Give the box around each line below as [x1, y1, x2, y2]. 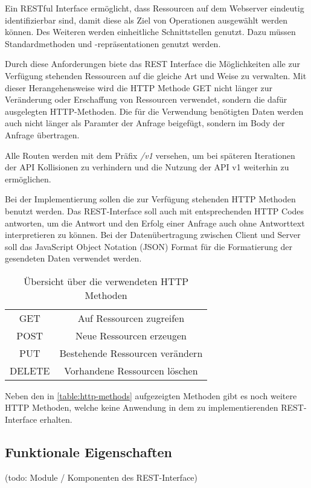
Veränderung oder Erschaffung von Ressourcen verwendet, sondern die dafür [5, 93, 287, 106]
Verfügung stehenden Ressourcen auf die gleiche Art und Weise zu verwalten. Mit [5, 69, 307, 82]
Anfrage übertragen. [5, 128, 80, 141]
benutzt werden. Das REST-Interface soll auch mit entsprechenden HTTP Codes [5, 204, 304, 217]
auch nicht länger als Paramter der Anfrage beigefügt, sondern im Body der [5, 117, 285, 129]
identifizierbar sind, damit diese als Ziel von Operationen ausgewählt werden [5, 13, 287, 26]
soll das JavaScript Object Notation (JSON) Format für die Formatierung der [5, 240, 293, 252]
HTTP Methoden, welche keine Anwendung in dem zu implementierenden [5, 401, 278, 414]
